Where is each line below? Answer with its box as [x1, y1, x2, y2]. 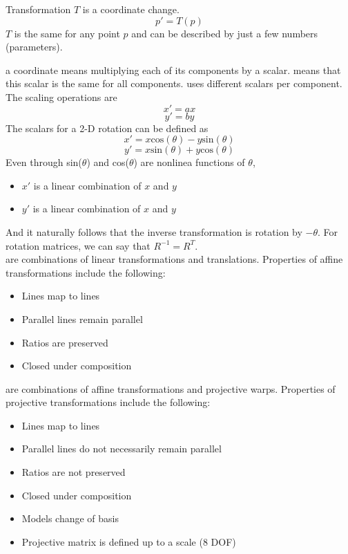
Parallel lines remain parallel [21, 311, 143, 326]
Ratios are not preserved [21, 465, 126, 479]
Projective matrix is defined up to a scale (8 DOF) [21, 534, 236, 548]
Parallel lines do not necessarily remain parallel [21, 441, 222, 456]
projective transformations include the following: [6, 395, 211, 409]
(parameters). [6, 39, 63, 54]
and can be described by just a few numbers [131, 26, 318, 40]
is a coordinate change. [82, 2, 180, 16]
